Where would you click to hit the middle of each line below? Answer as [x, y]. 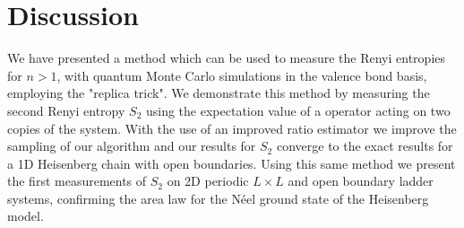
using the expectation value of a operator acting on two [298, 110]
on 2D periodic [208, 181]
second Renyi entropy [66, 110]
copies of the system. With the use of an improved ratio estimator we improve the [232, 128]
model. [26, 216]
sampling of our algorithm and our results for [132, 146]
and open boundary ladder [361, 181]
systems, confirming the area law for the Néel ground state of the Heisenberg [218, 198]
